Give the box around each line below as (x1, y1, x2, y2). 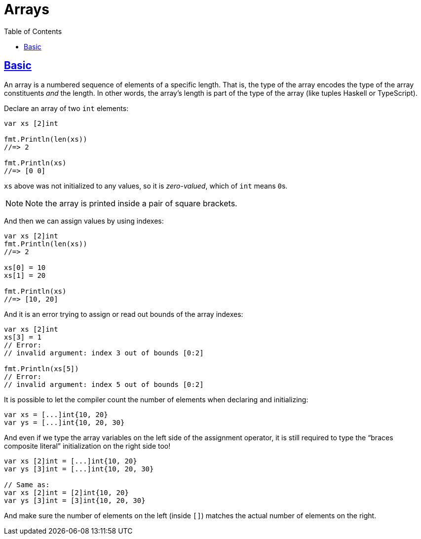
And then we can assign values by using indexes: (4, 216, 164, 225)
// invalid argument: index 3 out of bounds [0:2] (4, 348, 204, 357)
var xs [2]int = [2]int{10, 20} (4, 488, 129, 497)
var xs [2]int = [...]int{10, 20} (4, 457, 137, 465)
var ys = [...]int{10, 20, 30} (4, 418, 125, 426)
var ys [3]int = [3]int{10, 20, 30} (4, 496, 146, 504)
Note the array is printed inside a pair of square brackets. (25, 198, 237, 208)
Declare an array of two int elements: (4, 104, 129, 113)
